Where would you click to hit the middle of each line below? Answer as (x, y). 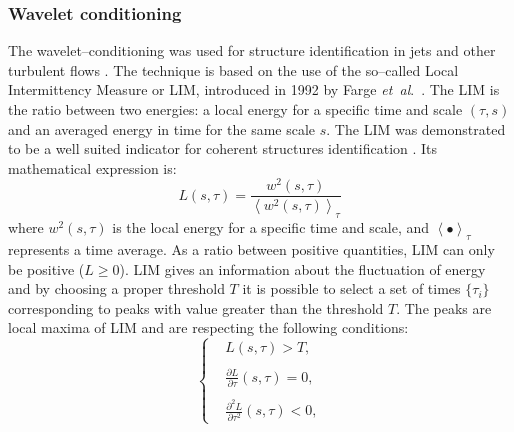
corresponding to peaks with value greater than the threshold (196, 307)
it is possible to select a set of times (351, 288)
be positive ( (46, 268)
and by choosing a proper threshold (116, 288)
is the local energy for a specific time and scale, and (271, 227)
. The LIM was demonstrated (416, 128)
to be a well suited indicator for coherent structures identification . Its (223, 148)
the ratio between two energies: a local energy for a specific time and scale (235, 109)
